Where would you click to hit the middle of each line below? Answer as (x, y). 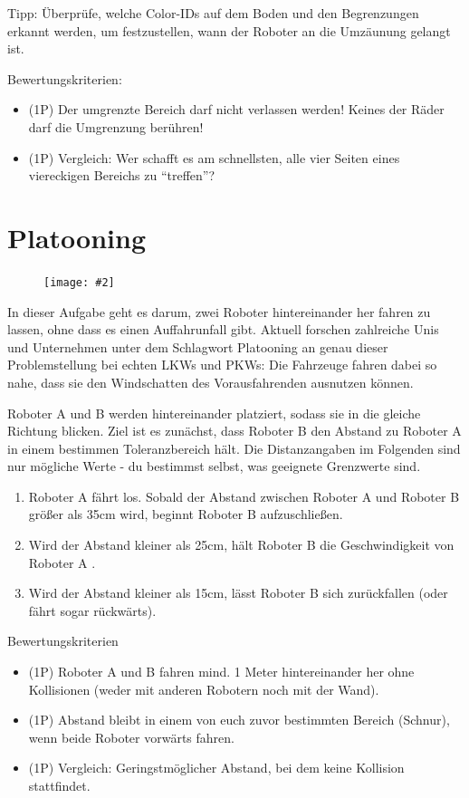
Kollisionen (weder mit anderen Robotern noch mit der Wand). (204, 689)
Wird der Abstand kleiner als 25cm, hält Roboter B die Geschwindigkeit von (241, 545)
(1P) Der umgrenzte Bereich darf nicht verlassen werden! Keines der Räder (236, 109)
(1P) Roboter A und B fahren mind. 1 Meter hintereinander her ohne (221, 672)
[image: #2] (79, 282)
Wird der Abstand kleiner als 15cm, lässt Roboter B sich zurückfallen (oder (238, 593)
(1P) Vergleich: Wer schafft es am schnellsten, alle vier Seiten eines (214, 157)
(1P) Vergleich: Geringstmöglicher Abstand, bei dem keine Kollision (216, 768)
